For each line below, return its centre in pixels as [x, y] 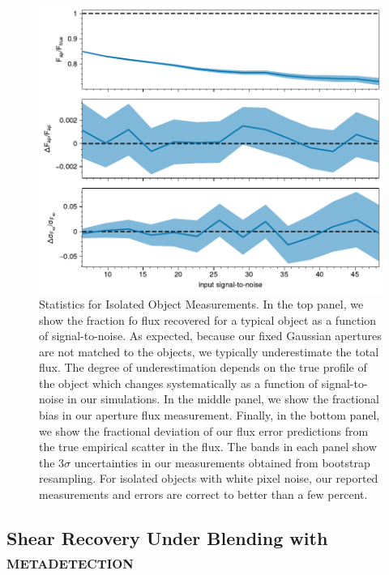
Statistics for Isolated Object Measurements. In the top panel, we [201, 303]
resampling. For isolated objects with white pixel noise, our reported [209, 478]
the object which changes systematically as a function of [179, 383]
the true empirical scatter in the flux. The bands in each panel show [208, 447]
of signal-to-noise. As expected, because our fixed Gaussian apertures [210, 336]
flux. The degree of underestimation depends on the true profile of [203, 367]
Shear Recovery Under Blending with [167, 538]
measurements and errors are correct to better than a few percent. [203, 494]
